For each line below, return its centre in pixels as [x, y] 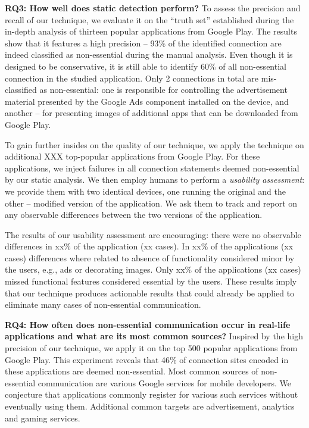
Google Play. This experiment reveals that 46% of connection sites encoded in [147, 359]
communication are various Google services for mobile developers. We [164, 382]
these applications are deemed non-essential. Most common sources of [132, 371]
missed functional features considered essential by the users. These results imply [151, 281]
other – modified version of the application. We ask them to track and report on [151, 203]
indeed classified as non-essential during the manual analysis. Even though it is [149, 54]
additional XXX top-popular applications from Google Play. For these [132, 156]
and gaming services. [43, 418]
